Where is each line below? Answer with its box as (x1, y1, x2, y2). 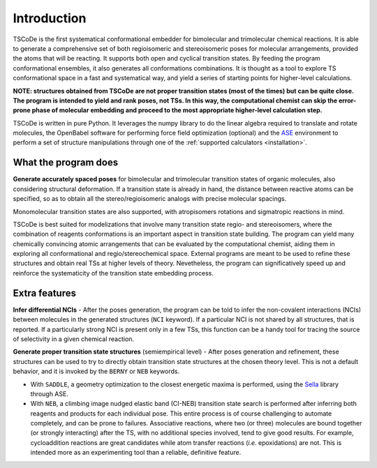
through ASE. (30, 389, 69, 398)
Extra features (13, 287, 77, 299)
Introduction (13, 10, 87, 26)
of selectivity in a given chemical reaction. (13, 335, 135, 343)
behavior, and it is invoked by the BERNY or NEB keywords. (13, 367, 180, 376)
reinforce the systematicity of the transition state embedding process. (13, 269, 214, 277)
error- (339, 96, 356, 105)
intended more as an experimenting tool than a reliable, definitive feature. (30, 448, 242, 457)
